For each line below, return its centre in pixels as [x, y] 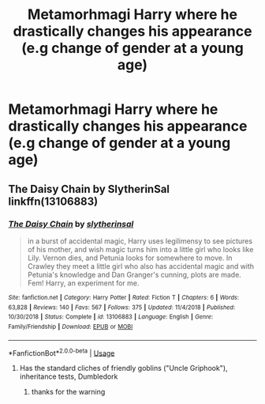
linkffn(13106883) [53, 201]
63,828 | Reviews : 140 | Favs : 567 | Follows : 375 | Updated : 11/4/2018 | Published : [121, 307]
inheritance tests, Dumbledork [69, 376]
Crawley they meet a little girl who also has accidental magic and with [141, 266]
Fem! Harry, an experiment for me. [83, 283]
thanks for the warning [68, 392]
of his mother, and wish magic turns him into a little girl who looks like [140, 249]
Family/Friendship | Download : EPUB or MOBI [71, 327]
